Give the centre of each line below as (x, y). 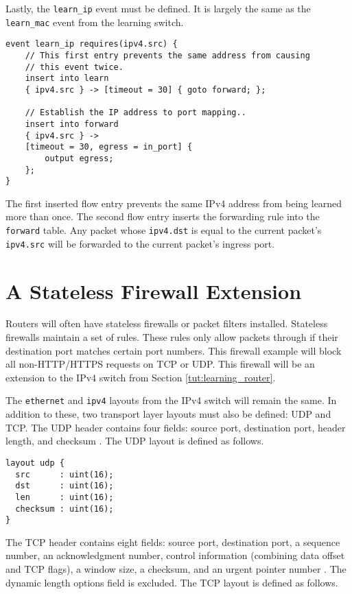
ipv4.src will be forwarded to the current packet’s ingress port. (140, 243)
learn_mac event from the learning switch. (95, 22)
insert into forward (72, 124)
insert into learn (67, 79)
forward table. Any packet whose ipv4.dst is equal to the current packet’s (164, 230)
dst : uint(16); (64, 486)
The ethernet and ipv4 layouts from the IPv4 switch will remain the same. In (171, 400)
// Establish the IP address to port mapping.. (136, 113)
